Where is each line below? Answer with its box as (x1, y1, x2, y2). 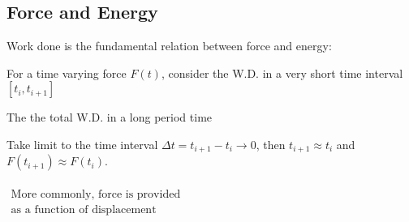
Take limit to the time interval (6, 135, 158, 152)
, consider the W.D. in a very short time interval (161, 64, 403, 81)
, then (256, 135, 286, 152)
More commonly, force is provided (11, 189, 181, 201)
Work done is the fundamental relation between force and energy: (6, 37, 332, 54)
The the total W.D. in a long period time (6, 109, 213, 126)
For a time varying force (6, 64, 127, 81)
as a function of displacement (11, 204, 157, 216)
